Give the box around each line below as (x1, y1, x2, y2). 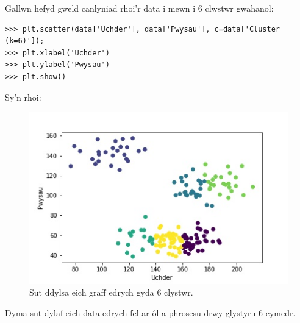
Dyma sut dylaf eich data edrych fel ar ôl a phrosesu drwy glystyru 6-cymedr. (5, 307, 296, 319)
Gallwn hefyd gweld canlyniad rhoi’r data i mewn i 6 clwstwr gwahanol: (5, 2, 274, 14)
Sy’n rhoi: (5, 90, 41, 103)
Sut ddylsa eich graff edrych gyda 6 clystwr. (29, 286, 193, 299)
